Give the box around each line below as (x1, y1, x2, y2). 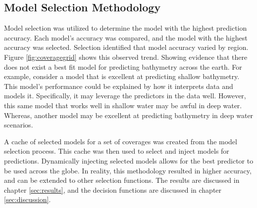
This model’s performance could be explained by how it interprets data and (4, 81, 233, 91)
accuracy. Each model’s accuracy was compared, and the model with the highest (4, 32, 248, 42)
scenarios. (4, 120, 33, 130)
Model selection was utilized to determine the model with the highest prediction (4, 23, 247, 33)
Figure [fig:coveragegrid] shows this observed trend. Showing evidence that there (4, 51, 248, 62)
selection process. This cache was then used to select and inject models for (4, 146, 229, 156)
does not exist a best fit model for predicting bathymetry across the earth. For (4, 61, 242, 72)
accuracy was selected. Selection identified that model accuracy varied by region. (4, 42, 249, 52)
